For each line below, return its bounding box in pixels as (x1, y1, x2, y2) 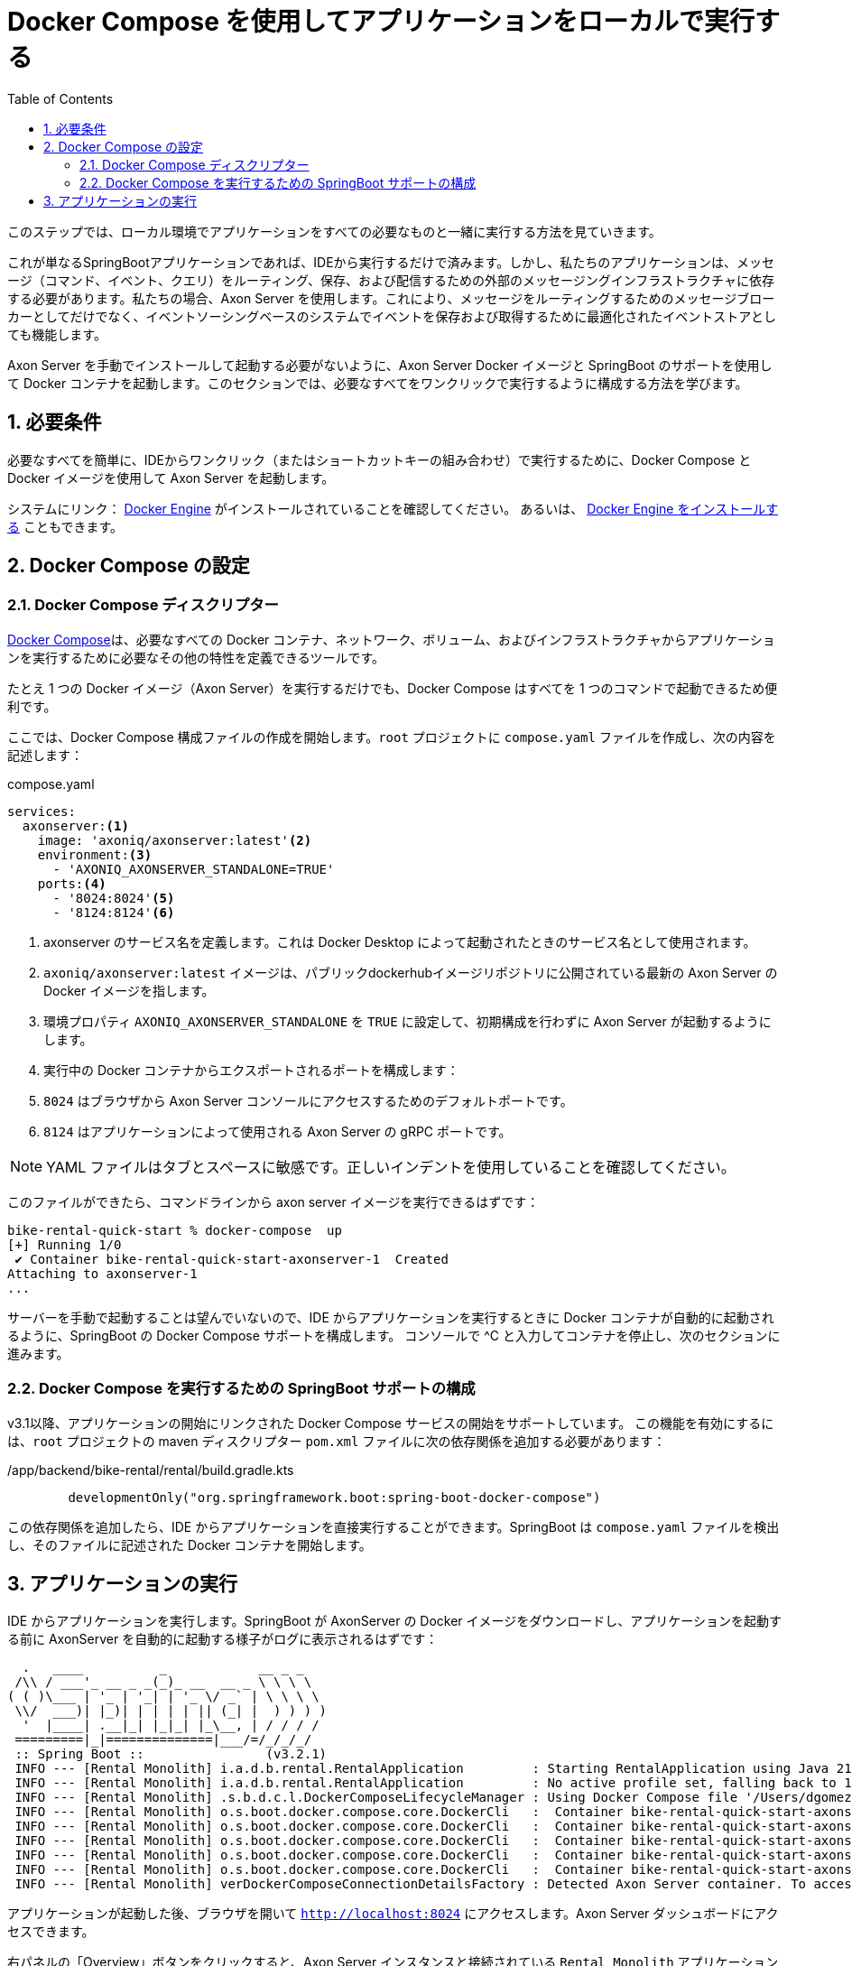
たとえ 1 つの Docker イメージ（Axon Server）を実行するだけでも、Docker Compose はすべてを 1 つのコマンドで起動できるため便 (7, 680, 778, 696)
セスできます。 (7, 1924, 95, 1940)
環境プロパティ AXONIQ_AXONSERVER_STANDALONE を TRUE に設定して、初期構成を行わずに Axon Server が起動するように (43, 1013, 772, 1029)
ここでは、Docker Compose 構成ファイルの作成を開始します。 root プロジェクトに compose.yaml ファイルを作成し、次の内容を (7, 728, 776, 745)
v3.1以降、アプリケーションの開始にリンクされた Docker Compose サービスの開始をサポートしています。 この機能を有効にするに (7, 1414, 774, 1431)
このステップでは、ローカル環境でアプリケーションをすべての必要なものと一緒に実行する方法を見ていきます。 (7, 223, 662, 239)
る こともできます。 (7, 518, 123, 534)
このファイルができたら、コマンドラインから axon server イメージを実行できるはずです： (7, 1193, 540, 1210)
